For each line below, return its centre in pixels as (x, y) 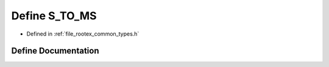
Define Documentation (55, 51)
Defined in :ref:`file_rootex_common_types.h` (83, 34)
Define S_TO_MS (54, 16)
